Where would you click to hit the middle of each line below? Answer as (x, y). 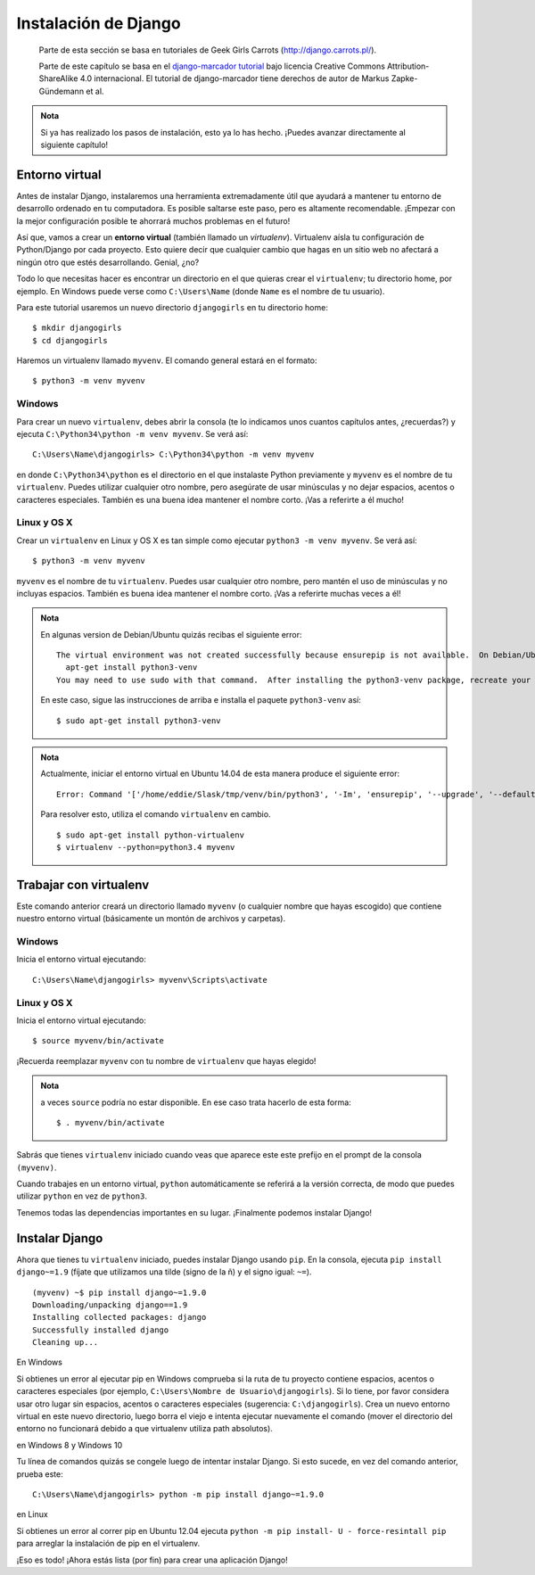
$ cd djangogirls (70, 340)
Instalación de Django (99, 23)
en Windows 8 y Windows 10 (70, 1445)
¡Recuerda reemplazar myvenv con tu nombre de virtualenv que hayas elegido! (166, 1060)
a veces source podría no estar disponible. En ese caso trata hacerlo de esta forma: (196, 1102)
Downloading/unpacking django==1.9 (110, 1305)
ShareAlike (58, 78)
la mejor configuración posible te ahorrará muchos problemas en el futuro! (153, 221)
